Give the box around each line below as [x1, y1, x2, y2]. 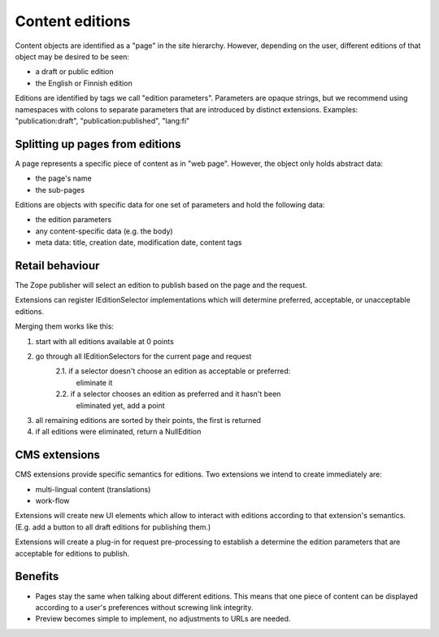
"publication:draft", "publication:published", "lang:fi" [15, 116, 190, 125]
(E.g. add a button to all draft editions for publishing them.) [15, 521, 211, 532]
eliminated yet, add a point [76, 400, 166, 410]
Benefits [15, 569, 59, 583]
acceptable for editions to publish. [15, 548, 130, 558]
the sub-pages [35, 185, 85, 194]
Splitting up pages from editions [15, 137, 181, 151]
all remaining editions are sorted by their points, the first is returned [35, 415, 262, 425]
